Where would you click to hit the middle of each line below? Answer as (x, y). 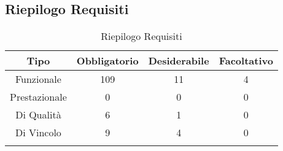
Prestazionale (38, 97)
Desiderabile (179, 61)
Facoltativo (246, 61)
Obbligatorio (107, 61)
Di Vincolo (38, 133)
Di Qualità (38, 115)
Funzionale (38, 79)
